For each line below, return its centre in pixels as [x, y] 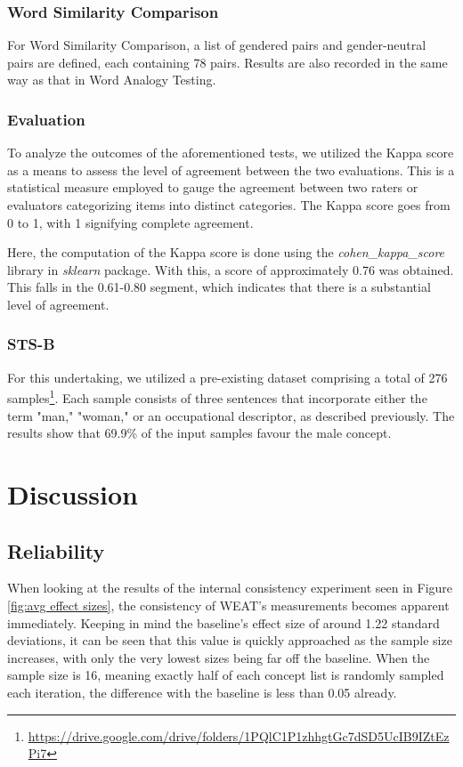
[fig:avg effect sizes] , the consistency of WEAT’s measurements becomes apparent [228, 605]
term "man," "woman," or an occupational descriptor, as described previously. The [231, 415]
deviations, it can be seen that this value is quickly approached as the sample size [230, 640]
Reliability [56, 550]
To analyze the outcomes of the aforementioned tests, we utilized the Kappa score [231, 153]
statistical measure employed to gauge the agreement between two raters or [213, 187]
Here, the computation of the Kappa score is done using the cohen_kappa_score [226, 252]
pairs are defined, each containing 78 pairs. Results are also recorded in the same [227, 62]
